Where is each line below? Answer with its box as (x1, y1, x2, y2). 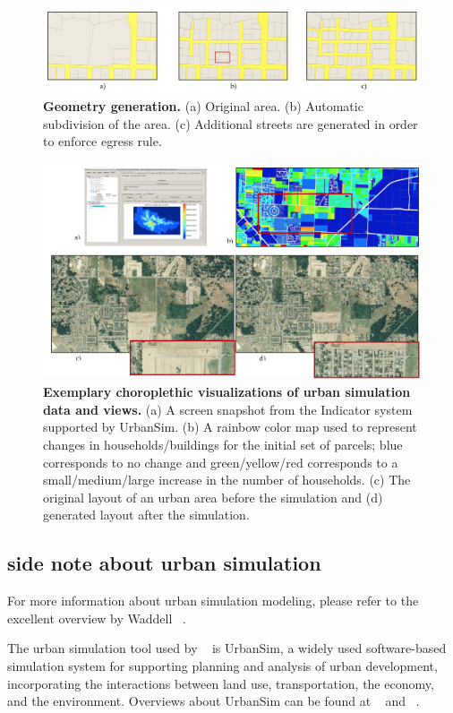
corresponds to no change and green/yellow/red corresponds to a (43, 452, 398, 471)
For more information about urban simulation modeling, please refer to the (7, 591, 419, 610)
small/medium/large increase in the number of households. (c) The (43, 470, 411, 489)
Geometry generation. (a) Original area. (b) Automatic (43, 97, 363, 116)
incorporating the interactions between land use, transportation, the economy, (7, 674, 434, 692)
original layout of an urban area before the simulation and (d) (43, 487, 383, 506)
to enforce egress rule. (43, 132, 162, 150)
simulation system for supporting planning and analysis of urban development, (7, 656, 438, 674)
